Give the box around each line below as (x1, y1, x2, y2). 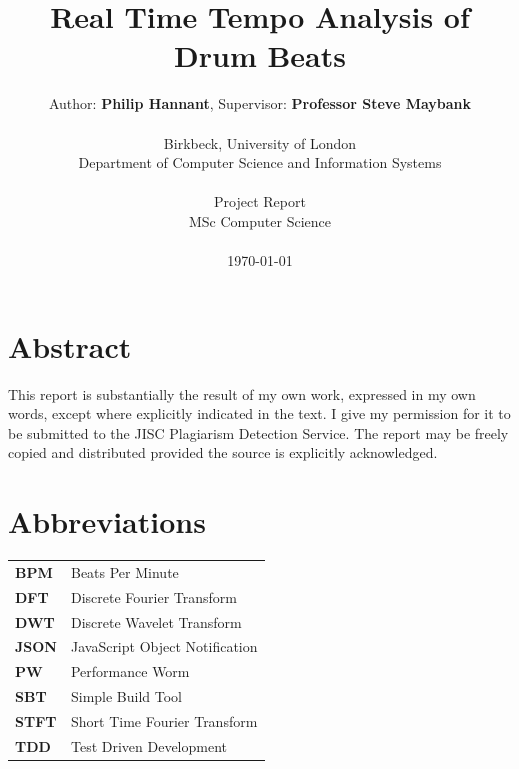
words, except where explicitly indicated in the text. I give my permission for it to (8, 403, 511, 424)
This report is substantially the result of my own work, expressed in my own (8, 383, 476, 404)
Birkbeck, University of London (163, 132, 357, 153)
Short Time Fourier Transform (70, 710, 258, 731)
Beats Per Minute (70, 561, 179, 582)
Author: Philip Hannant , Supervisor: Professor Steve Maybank (48, 93, 472, 114)
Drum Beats (174, 35, 346, 76)
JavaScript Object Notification (70, 636, 258, 657)
